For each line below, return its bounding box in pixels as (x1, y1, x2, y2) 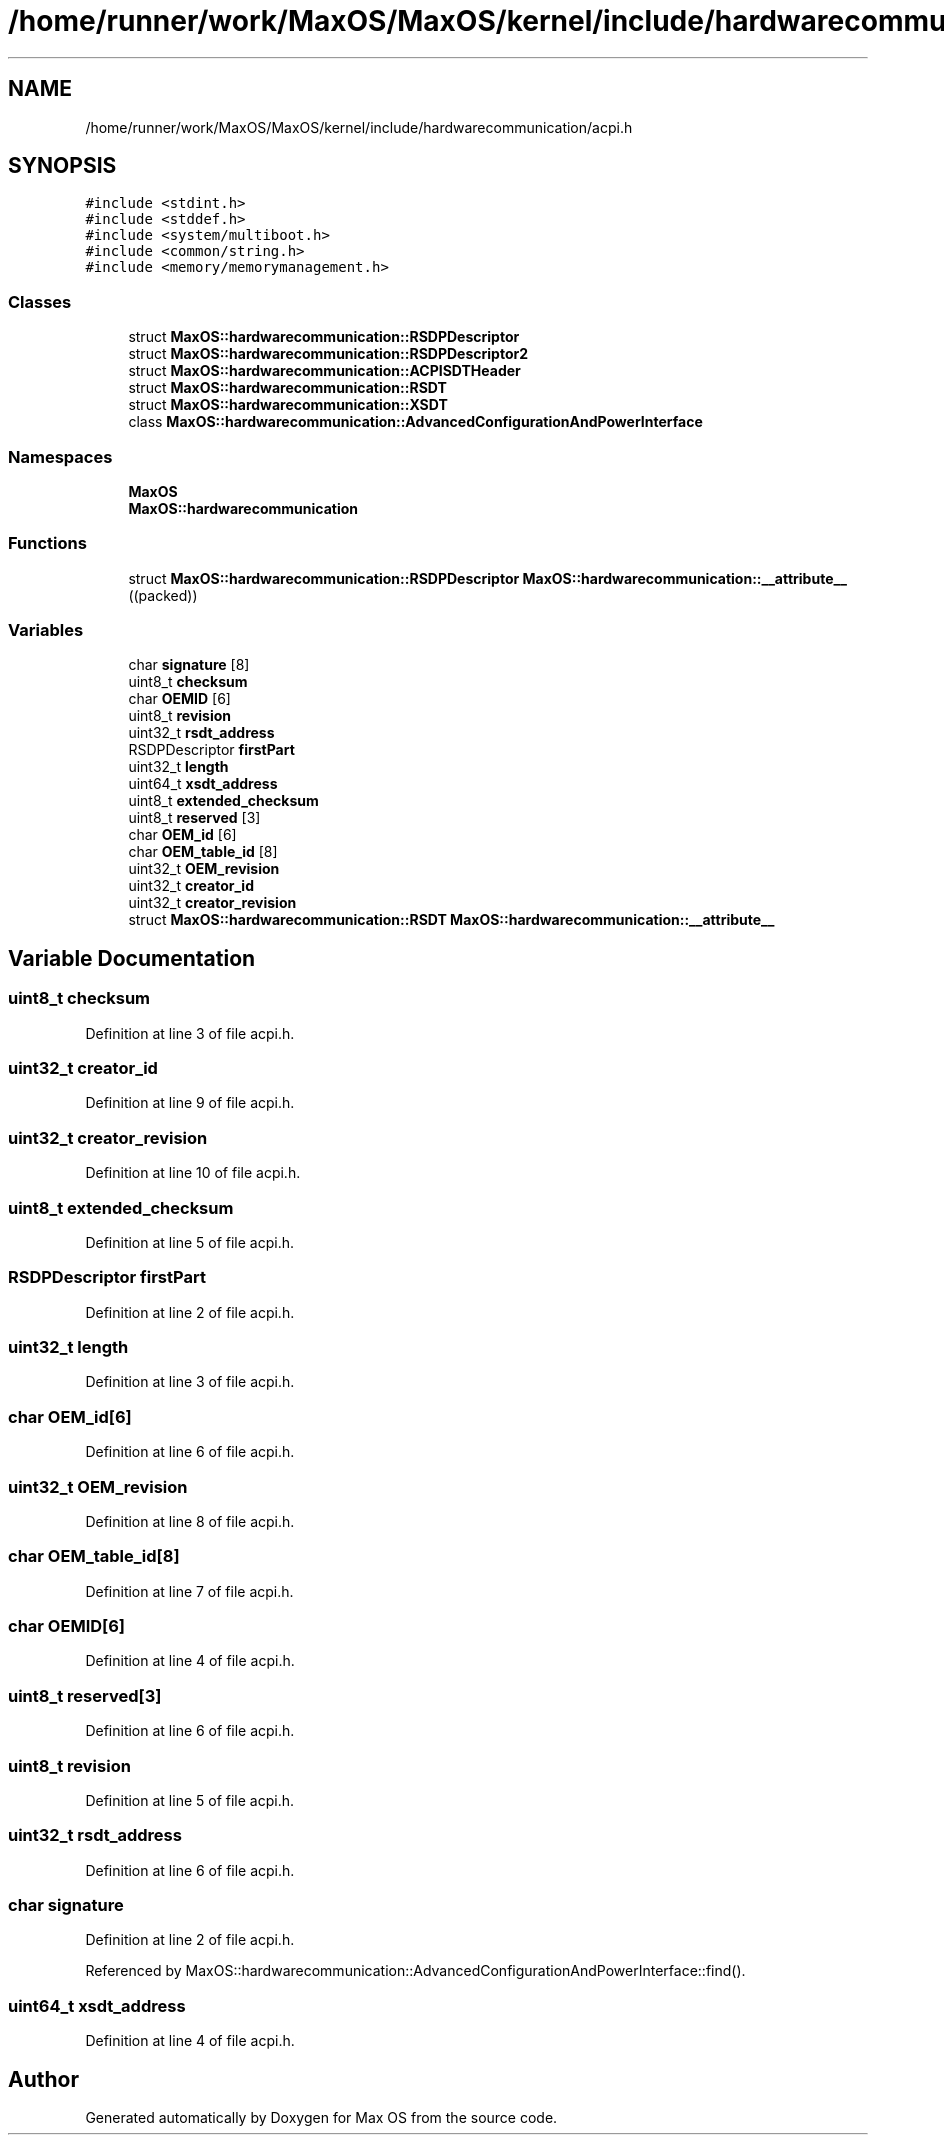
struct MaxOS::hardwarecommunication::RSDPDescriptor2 (128, 345, 528, 363)
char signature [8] (128, 656, 250, 674)
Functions (8, 533, 87, 554)
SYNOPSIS (8, 153, 117, 179)
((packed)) (128, 586, 198, 604)
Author (8, 2066, 79, 2092)
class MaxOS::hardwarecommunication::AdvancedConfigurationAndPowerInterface (128, 413, 703, 431)
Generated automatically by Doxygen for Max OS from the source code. (85, 2109, 558, 2126)
